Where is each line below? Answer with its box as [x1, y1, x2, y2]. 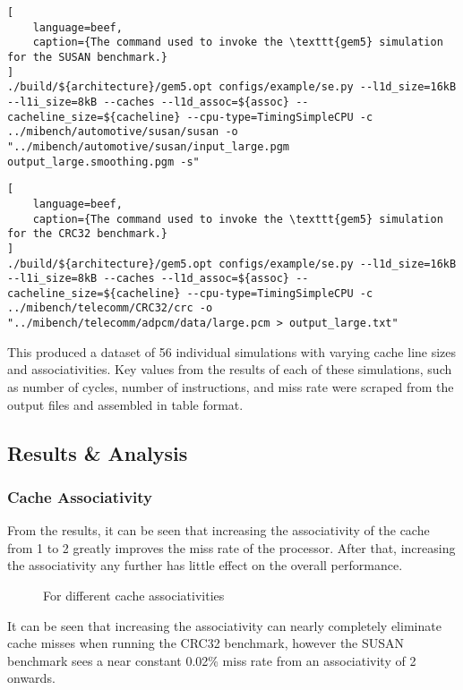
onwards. [7, 669, 56, 687]
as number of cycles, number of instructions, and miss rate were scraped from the [7, 377, 454, 396]
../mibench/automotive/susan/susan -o [7, 125, 238, 139]
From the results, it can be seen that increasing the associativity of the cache [7, 521, 430, 540]
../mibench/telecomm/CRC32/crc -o [7, 302, 213, 315]
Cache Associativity [7, 485, 153, 507]
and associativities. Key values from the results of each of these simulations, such [7, 360, 452, 379]
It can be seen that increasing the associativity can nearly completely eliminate [7, 616, 442, 635]
